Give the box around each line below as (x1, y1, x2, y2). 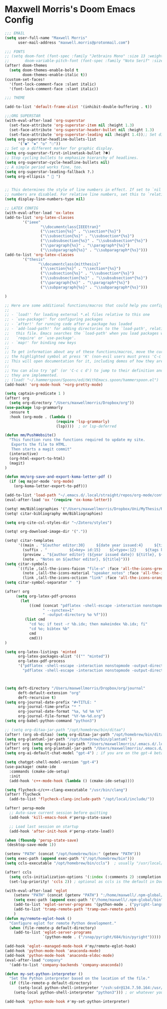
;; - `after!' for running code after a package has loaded (4, 321, 133, 326)
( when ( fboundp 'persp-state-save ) (4, 838, 79, 843)
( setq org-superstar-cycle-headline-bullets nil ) (4, 160, 110, 165)
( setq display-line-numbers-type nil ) (4, 197, 85, 202)
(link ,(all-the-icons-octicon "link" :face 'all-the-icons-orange (22, 575, 166, 580)
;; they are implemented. (4, 373, 58, 378)
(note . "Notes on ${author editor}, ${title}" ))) (22, 557, 130, 562)
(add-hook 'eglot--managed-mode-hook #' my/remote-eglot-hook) (4, 944, 137, 949)
